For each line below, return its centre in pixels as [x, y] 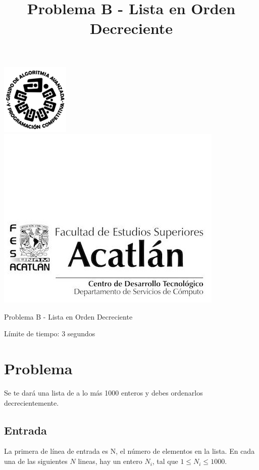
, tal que [165, 461]
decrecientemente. [32, 402]
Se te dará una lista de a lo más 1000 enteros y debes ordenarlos [103, 393]
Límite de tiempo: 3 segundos [50, 334]
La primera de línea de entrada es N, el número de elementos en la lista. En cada [129, 451]
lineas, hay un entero [110, 461]
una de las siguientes [36, 461]
